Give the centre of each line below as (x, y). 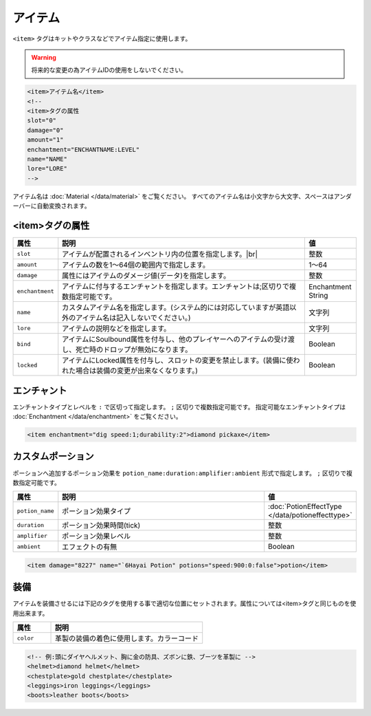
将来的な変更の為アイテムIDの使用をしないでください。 (109, 70)
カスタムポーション (53, 456)
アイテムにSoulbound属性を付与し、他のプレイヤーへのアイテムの (168, 339)
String (318, 296)
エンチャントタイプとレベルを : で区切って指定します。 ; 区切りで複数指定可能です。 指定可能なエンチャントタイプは (179, 406)
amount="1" (45, 140)
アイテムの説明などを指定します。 (116, 329)
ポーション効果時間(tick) (101, 525)
